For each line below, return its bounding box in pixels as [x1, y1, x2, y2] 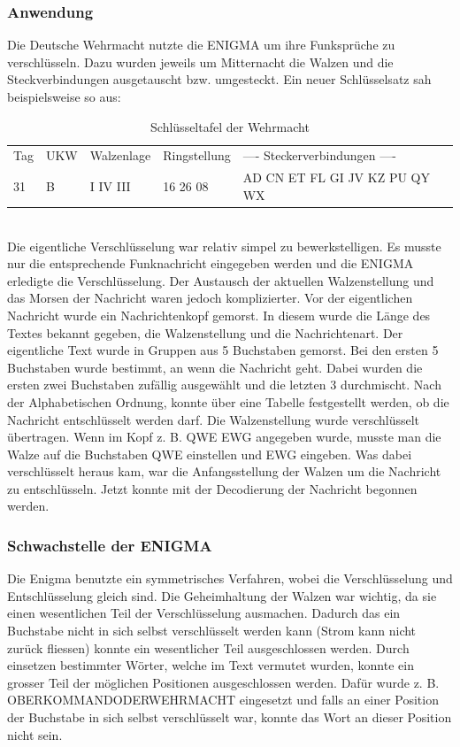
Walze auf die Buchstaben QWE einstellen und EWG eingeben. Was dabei [7, 444, 412, 463]
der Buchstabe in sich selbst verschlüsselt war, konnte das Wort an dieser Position [7, 708, 452, 727]
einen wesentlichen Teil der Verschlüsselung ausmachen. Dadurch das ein [7, 604, 401, 622]
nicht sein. [7, 725, 63, 743]
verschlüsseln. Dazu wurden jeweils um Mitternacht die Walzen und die [7, 52, 394, 71]
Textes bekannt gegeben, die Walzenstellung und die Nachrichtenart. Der [7, 323, 403, 342]
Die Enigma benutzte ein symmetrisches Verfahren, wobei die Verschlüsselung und [7, 569, 453, 588]
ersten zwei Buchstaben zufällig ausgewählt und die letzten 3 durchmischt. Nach [7, 375, 441, 394]
